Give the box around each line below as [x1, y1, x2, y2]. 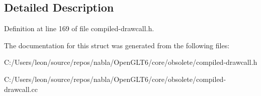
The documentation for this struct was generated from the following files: [4, 40, 230, 50]
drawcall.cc [4, 83, 38, 94]
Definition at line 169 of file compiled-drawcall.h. [4, 23, 154, 34]
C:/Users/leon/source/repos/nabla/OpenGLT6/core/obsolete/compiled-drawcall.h [4, 57, 257, 67]
